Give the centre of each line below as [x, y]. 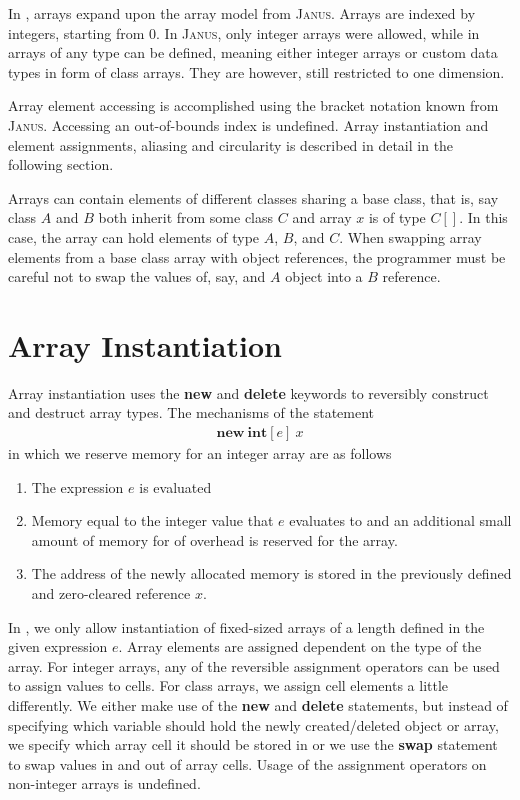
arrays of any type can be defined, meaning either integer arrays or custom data [253, 52]
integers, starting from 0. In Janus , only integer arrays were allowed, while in [244, 32]
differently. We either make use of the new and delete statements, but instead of [258, 705]
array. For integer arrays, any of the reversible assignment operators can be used [254, 665]
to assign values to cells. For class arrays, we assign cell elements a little [228, 685]
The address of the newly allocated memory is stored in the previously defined [271, 573]
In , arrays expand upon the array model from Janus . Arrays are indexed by [242, 13]
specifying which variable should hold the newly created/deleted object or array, [253, 724]
